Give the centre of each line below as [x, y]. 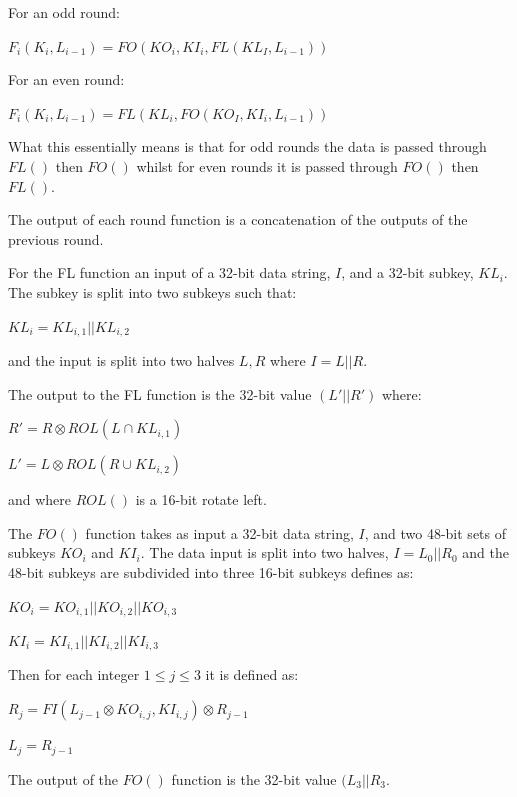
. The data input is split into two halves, [264, 552]
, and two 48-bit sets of [435, 532]
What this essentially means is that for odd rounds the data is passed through [247, 146]
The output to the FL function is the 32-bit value [160, 393]
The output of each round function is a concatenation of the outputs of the [238, 219]
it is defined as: [252, 674]
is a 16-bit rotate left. [201, 499]
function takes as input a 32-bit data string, [219, 532]
